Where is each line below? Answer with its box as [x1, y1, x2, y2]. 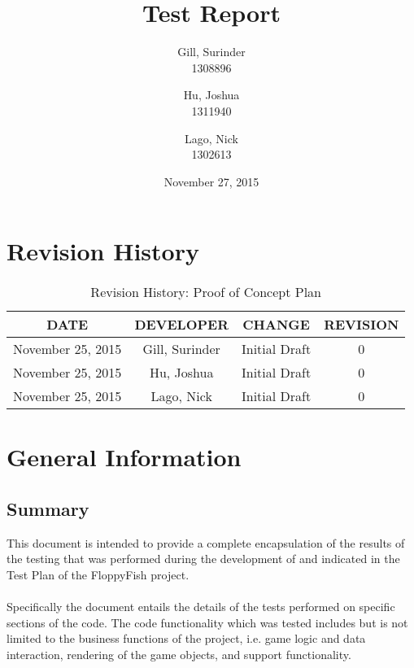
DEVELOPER [134, 315, 229, 334]
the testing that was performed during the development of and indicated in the [7, 550, 400, 567]
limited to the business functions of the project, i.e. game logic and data [7, 630, 366, 647]
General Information [7, 440, 242, 474]
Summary [7, 496, 89, 521]
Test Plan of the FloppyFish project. [7, 565, 190, 583]
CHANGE [242, 315, 310, 334]
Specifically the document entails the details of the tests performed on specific [7, 598, 395, 615]
